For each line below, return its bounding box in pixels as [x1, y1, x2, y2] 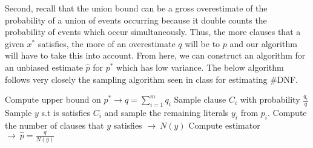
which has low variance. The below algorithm [116, 60, 284, 73]
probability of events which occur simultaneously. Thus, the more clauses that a [5, 25, 301, 38]
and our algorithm [229, 37, 297, 50]
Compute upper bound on [5, 93, 101, 106]
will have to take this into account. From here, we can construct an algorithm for [5, 49, 306, 62]
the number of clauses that [5, 118, 104, 131]
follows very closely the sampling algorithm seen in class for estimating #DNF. [5, 72, 298, 85]
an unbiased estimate [5, 60, 83, 73]
